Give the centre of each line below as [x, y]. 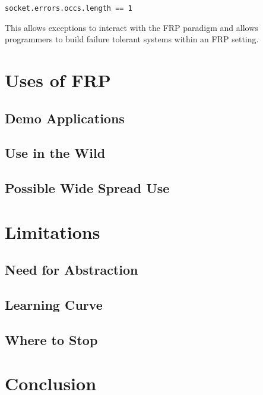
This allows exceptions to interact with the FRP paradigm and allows [131, 27]
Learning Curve [54, 305]
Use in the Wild [55, 153]
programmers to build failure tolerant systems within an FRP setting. [132, 39]
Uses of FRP [58, 80]
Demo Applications [65, 118]
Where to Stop [51, 339]
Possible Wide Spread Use [87, 188]
